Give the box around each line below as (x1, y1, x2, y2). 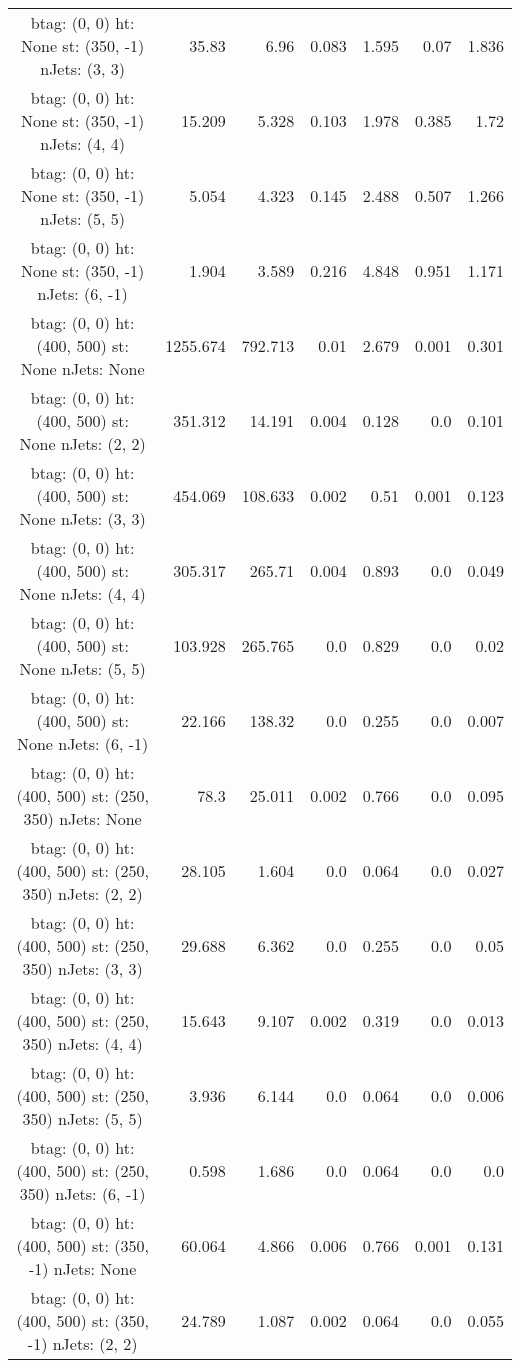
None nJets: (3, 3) (19, 507, 146, 530)
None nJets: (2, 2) (19, 432, 146, 455)
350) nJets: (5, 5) (22, 1107, 143, 1130)
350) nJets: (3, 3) (22, 957, 143, 980)
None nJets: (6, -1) (16, 732, 149, 755)
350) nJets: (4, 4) (22, 1032, 143, 1055)
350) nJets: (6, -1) (19, 1182, 146, 1205)
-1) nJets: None (28, 1257, 137, 1280)
